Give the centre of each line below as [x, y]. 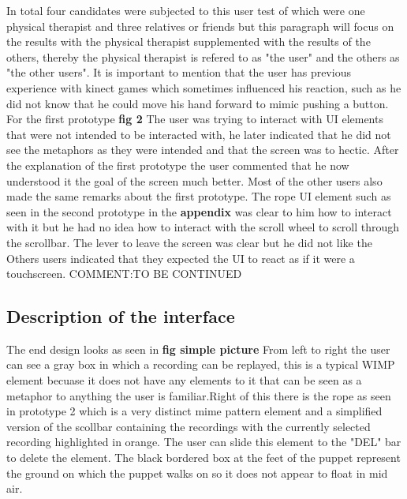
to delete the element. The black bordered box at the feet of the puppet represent [203, 458]
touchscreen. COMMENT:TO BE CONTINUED [124, 274]
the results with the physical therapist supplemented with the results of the [189, 41]
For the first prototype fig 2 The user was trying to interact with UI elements [195, 119]
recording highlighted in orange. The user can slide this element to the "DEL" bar [204, 442]
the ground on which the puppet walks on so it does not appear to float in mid [197, 473]
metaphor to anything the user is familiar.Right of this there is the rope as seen [199, 395]
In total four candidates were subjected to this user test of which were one [186, 10]
